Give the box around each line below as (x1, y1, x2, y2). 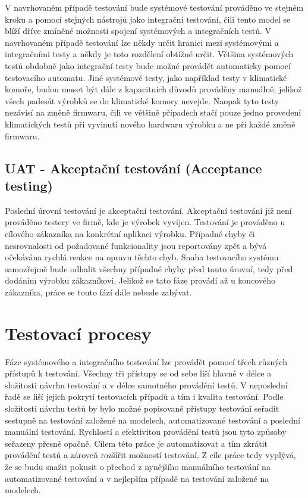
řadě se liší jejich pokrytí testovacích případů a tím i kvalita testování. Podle (5, 390, 284, 403)
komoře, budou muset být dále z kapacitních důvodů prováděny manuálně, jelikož (5, 83, 302, 95)
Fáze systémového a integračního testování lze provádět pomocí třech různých (5, 355, 287, 368)
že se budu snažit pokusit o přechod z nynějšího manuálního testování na (5, 460, 271, 472)
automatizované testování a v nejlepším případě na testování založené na (5, 472, 269, 484)
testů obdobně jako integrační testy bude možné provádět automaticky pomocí (5, 59, 291, 71)
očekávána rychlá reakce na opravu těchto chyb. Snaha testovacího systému (5, 251, 279, 263)
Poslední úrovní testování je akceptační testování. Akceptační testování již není (5, 204, 292, 216)
